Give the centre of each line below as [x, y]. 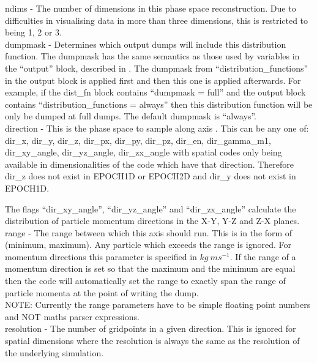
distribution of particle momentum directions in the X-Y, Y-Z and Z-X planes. [152, 221]
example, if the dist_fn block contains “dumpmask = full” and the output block [155, 92]
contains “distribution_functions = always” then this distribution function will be [159, 104]
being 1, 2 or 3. [33, 32]
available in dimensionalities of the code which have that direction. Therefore [149, 164]
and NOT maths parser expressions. [72, 316]
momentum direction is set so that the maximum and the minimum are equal [150, 268]
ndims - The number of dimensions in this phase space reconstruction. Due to [151, 8]
